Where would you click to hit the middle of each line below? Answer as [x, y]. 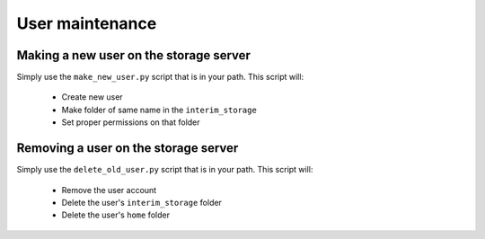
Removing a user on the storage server [128, 148]
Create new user [92, 97]
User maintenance [87, 23]
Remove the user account [109, 190]
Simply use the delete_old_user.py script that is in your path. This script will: [165, 170]
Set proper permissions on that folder [131, 122]
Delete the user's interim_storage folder [141, 202]
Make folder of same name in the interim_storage [159, 110]
